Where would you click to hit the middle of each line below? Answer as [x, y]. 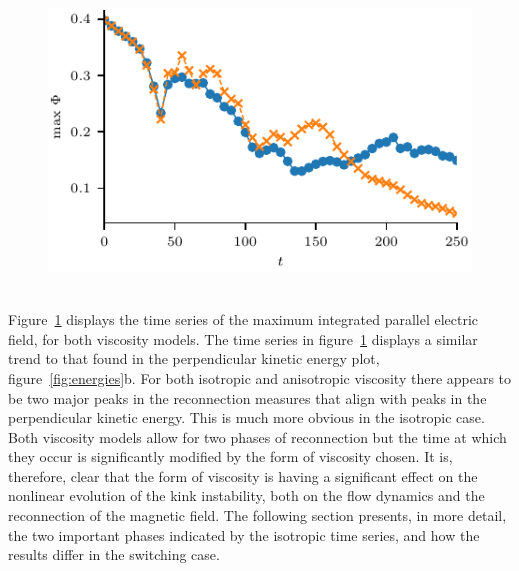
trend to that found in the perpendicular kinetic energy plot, [194, 358]
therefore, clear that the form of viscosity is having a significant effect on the [243, 475]
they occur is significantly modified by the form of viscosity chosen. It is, [230, 456]
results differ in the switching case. [114, 554]
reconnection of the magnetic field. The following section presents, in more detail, [257, 515]
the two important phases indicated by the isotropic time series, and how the [244, 534]
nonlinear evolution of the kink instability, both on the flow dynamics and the [246, 495]
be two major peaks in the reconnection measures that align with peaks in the [247, 397]
